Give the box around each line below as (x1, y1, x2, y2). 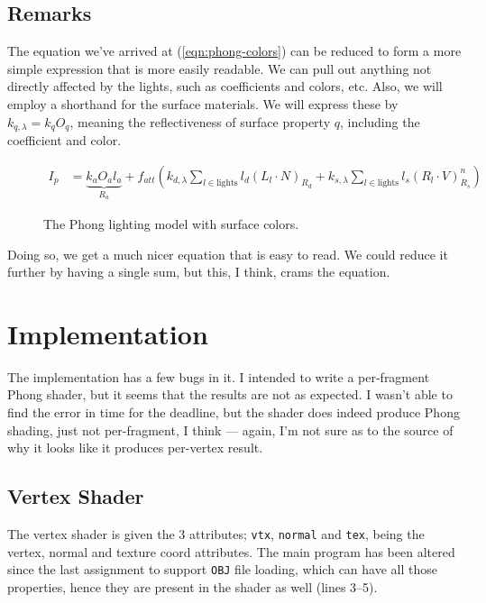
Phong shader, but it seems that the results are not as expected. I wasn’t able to (7, 385, 453, 404)
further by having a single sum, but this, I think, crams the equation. (7, 262, 390, 281)
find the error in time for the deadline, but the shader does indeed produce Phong (7, 403, 460, 422)
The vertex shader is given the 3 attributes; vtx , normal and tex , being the (7, 525, 425, 544)
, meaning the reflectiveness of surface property (69, 112, 331, 131)
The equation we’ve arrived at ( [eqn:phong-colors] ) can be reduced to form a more (7, 41, 462, 60)
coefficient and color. (7, 131, 122, 150)
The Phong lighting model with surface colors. (43, 214, 299, 233)
